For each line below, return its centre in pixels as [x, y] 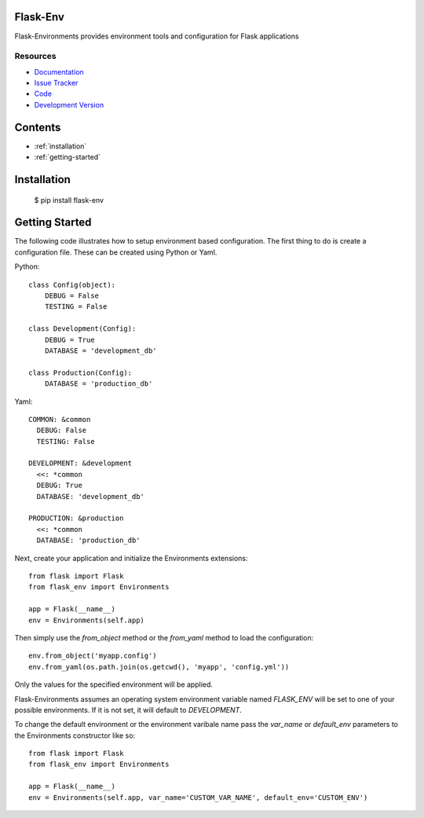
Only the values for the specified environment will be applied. [114, 684]
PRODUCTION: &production [76, 518]
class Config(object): [72, 284]
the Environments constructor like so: [75, 735]
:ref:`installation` [60, 146]
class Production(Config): [80, 372]
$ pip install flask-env [69, 200]
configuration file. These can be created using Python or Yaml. [116, 252]
